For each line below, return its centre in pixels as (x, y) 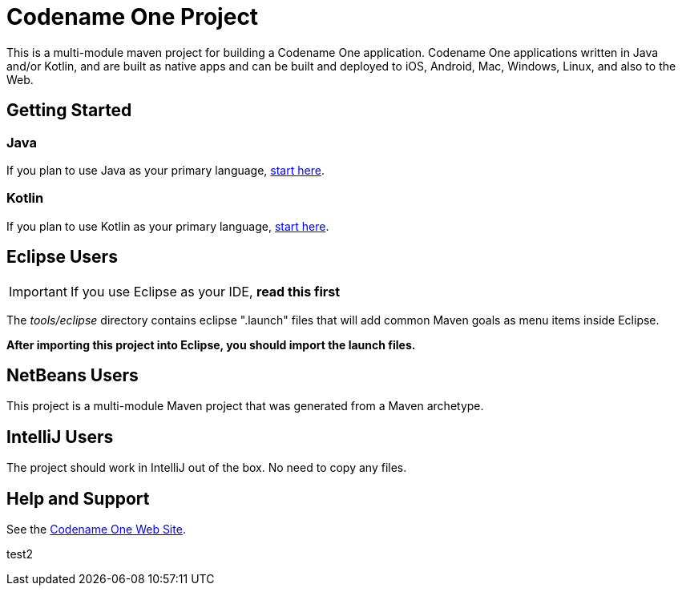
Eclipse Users (62, 257)
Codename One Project (133, 17)
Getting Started (69, 111)
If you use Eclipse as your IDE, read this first (205, 291)
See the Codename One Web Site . (96, 530)
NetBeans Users (73, 375)
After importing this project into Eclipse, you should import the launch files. (211, 344)
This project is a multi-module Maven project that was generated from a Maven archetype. (245, 406)
